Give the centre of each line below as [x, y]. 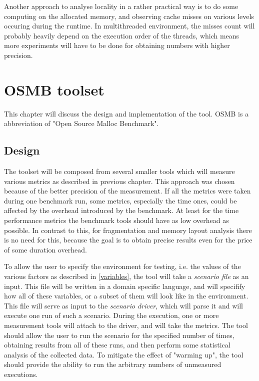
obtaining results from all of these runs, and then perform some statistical [117, 345]
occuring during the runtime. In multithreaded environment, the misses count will [129, 26]
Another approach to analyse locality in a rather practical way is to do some [121, 6]
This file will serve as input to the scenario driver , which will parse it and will [123, 305]
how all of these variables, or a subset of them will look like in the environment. [126, 296]
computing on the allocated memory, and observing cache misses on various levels [129, 16]
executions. [21, 374]
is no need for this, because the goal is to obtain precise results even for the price [128, 240]
